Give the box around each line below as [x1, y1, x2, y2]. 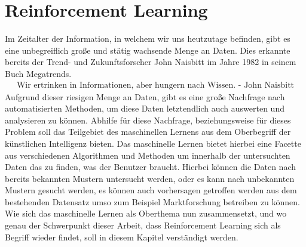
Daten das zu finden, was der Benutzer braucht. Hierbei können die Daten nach [5, 160, 296, 173]
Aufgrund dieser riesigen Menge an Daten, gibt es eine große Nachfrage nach [5, 90, 285, 103]
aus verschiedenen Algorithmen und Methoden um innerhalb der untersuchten [5, 149, 290, 161]
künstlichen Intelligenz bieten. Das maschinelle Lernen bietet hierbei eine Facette [5, 137, 301, 149]
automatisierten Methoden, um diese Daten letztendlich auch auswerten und [5, 102, 284, 115]
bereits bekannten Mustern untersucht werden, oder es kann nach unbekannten [5, 172, 295, 184]
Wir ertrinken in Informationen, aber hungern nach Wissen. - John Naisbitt [16, 81, 295, 89]
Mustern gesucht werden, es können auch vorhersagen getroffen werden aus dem [5, 184, 297, 196]
